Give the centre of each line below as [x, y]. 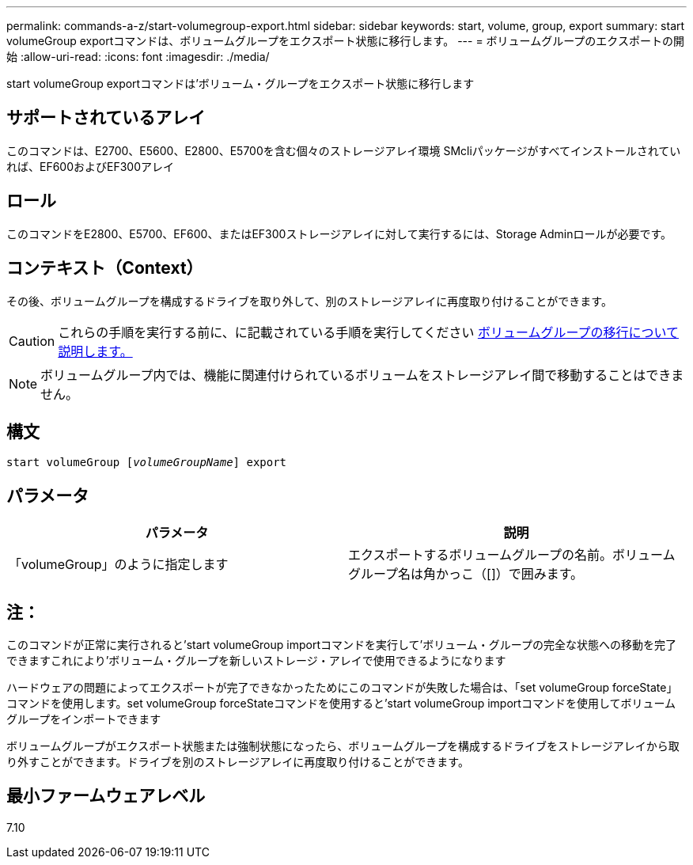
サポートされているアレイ [106, 118]
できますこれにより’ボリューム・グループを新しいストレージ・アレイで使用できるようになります [256, 661]
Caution [32, 341]
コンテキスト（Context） [105, 268]
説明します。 [95, 351]
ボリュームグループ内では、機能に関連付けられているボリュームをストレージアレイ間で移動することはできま [362, 375]
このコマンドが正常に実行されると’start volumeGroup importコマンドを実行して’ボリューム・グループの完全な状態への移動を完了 [341, 645]
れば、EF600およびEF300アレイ [91, 166]
